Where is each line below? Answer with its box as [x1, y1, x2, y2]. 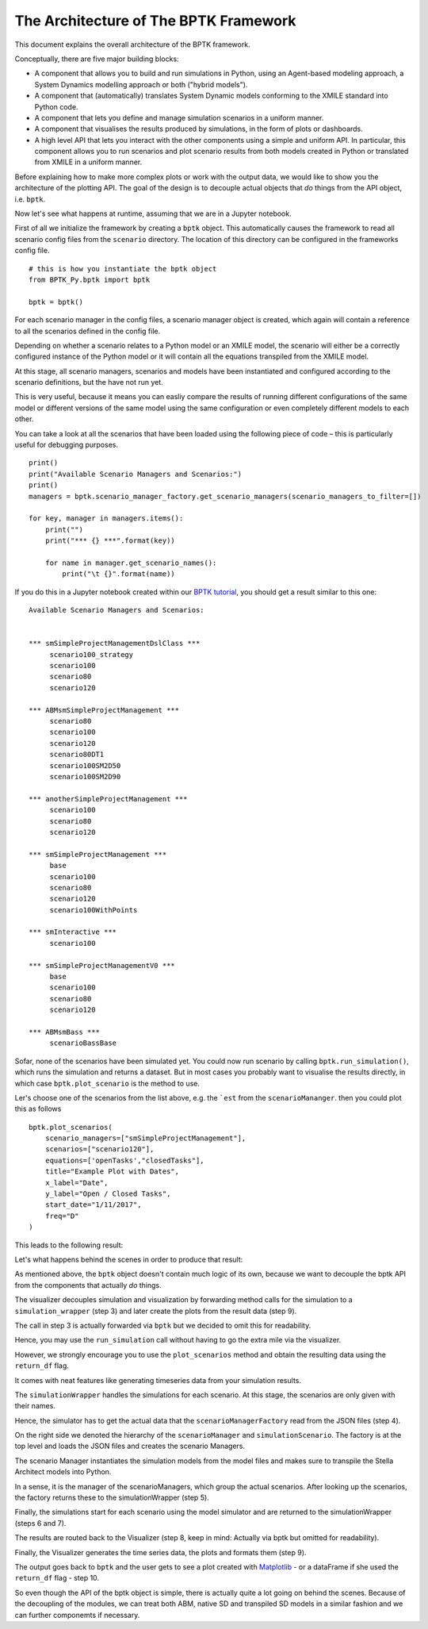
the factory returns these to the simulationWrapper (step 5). [14, 1493, 209, 1503]
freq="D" [44, 1211, 79, 1220]
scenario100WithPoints [49, 905, 138, 914]
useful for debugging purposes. [14, 440, 119, 450]
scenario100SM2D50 [49, 761, 121, 770]
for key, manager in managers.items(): [29, 514, 184, 523]
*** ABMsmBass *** [29, 1028, 101, 1036]
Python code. [34, 102, 78, 111]
